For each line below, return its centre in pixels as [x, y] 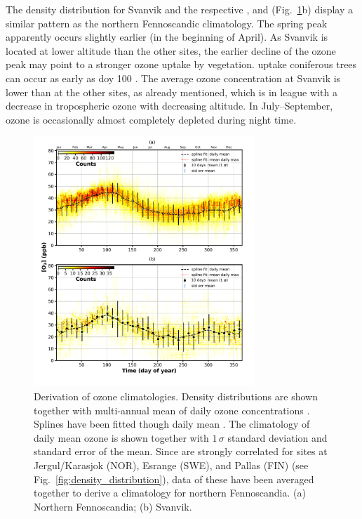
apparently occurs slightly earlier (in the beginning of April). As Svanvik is [167, 37]
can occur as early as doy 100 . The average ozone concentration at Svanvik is [173, 78]
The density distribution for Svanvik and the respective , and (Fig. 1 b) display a [179, 9]
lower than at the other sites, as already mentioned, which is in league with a [172, 92]
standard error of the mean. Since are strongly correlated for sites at [181, 451]
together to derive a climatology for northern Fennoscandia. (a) [170, 493]
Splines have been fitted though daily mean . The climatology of [172, 424]
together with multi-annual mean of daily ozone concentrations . [172, 410]
